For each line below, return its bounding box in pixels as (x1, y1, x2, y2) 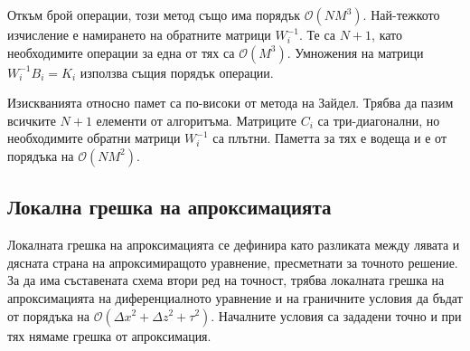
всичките (7, 110, 56, 129)
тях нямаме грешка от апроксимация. (7, 326, 211, 345)
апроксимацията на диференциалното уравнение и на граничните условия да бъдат (7, 288, 463, 307)
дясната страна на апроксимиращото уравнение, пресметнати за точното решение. (7, 252, 458, 271)
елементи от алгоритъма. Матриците (96, 110, 296, 129)
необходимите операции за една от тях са (7, 43, 235, 62)
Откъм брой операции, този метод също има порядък (7, 5, 301, 24)
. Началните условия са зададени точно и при (211, 306, 462, 325)
